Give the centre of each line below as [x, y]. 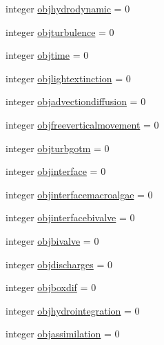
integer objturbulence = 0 [60, 31]
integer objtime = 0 [47, 55]
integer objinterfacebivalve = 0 [70, 217]
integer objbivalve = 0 [52, 240]
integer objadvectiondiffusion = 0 [76, 101]
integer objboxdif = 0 [51, 287]
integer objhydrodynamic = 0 [68, 8]
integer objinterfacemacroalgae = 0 [79, 194]
